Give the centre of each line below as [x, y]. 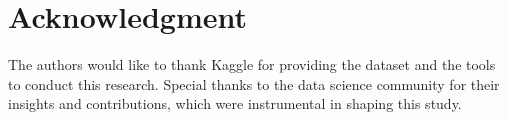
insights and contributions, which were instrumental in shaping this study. [235, 103]
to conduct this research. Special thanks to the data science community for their [254, 83]
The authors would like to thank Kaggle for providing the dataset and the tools [252, 64]
